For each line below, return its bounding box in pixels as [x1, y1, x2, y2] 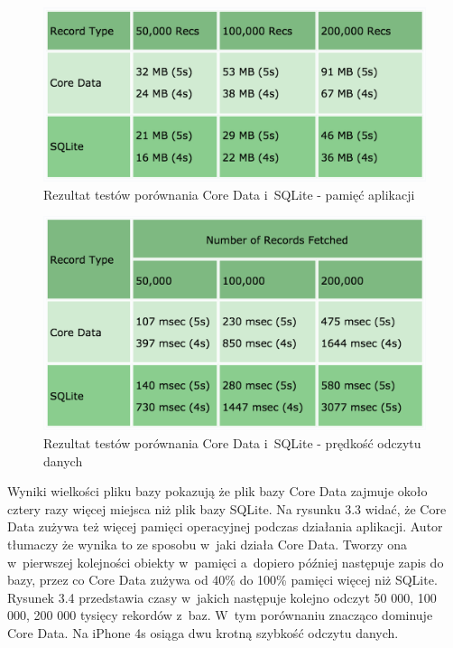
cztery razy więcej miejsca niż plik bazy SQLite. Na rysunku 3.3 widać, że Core [7, 499, 447, 518]
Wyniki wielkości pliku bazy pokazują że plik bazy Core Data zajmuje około [7, 482, 428, 501]
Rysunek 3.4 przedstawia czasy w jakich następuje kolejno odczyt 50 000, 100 [7, 587, 437, 606]
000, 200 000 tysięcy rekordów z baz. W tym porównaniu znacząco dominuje [7, 606, 433, 625]
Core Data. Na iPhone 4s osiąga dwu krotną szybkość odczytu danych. [7, 623, 399, 642]
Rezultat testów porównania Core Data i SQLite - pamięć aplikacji [43, 184, 415, 203]
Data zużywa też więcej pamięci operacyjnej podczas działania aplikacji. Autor [7, 517, 443, 536]
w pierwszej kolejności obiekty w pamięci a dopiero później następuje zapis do [7, 552, 444, 571]
